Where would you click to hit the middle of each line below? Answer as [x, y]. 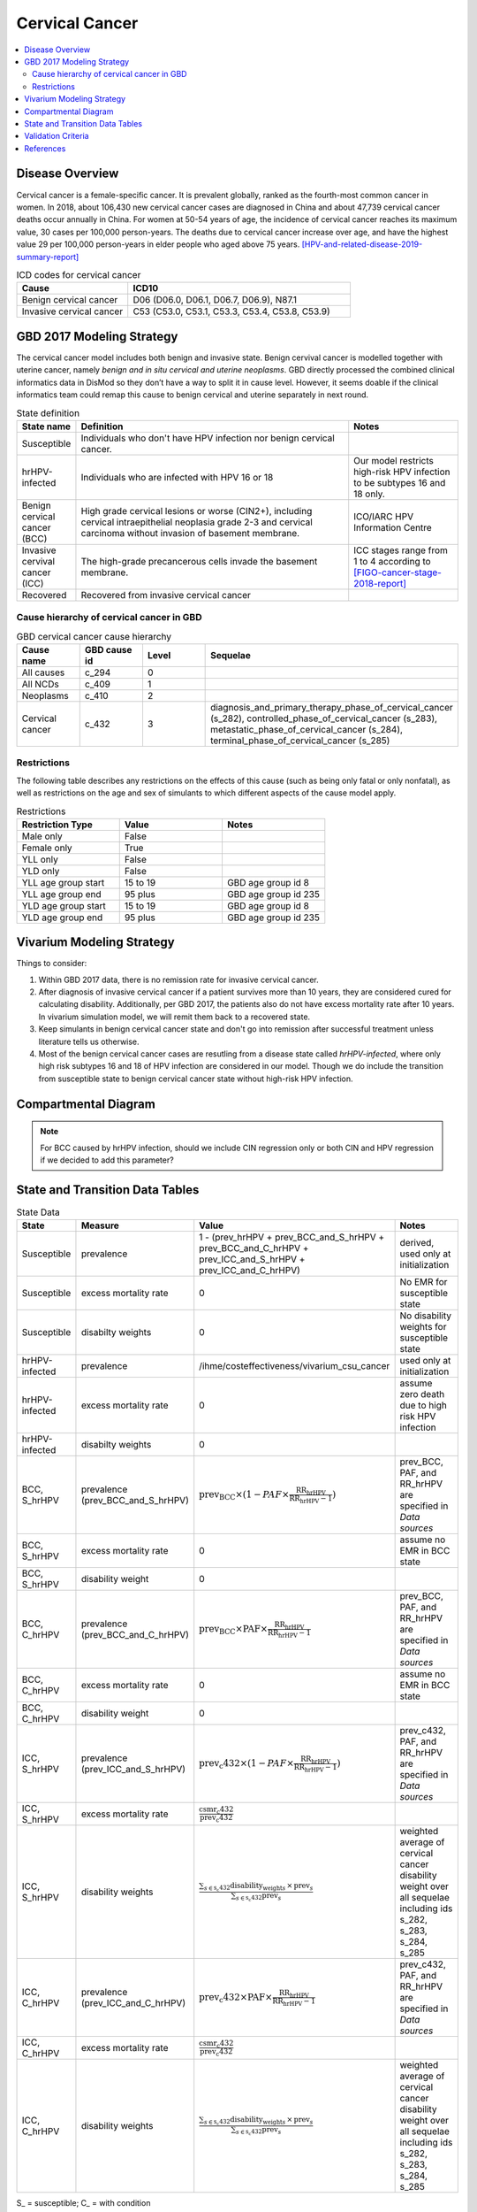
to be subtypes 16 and [400, 482]
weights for [423, 1327]
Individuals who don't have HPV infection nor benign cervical [208, 438]
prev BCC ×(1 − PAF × [244, 1495]
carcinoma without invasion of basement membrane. [190, 533]
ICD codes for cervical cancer [79, 275]
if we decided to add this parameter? [107, 1160]
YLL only [40, 859]
